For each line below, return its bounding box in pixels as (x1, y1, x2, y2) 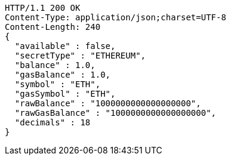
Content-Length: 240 (5, 22, 101, 32)
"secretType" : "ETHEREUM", (14, 51, 146, 60)
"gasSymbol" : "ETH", (14, 89, 116, 99)
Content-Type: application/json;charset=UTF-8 (5, 13, 226, 22)
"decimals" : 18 (14, 118, 91, 127)
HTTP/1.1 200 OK (5, 3, 81, 13)
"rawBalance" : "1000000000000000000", (14, 99, 201, 108)
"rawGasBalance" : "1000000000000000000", (14, 108, 217, 118)
